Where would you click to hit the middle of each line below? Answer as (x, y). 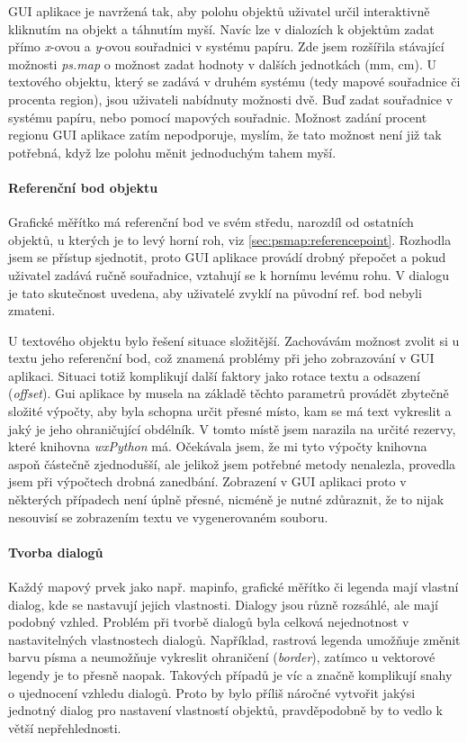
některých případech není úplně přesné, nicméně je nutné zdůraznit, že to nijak (226, 499)
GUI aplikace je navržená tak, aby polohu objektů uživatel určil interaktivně (219, 11)
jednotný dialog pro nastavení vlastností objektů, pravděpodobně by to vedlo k (225, 710)
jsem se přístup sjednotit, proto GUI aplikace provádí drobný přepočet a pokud (227, 257)
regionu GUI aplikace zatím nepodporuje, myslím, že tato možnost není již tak (225, 135)
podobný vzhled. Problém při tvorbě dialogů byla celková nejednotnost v (209, 622)
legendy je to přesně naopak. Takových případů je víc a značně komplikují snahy (230, 675)
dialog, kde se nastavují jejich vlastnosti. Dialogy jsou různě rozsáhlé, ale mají (223, 604)
